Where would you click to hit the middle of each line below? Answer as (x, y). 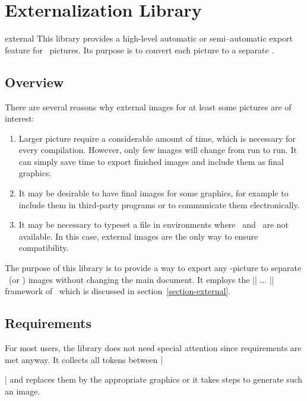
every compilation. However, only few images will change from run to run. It (158, 150)
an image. (23, 391)
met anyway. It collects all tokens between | (84, 359)
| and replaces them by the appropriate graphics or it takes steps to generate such (154, 379)
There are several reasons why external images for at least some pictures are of (148, 106)
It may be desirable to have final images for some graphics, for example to (153, 193)
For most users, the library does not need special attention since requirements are (153, 348)
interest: (20, 118)
